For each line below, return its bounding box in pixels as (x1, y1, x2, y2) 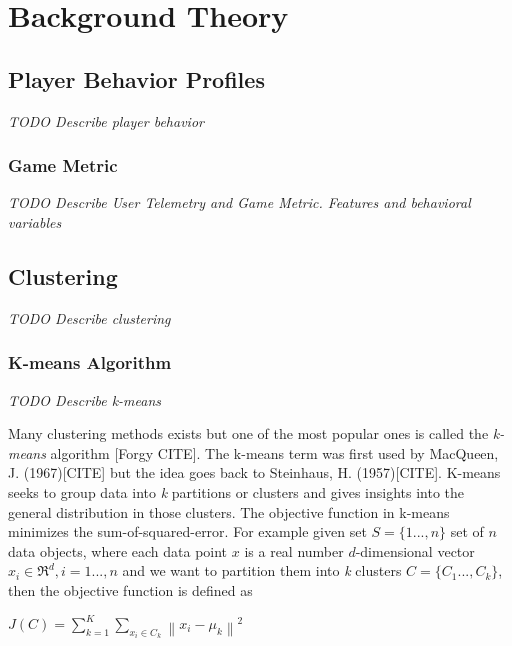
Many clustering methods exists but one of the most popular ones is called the (8, 423, 489, 444)
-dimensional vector (355, 540, 475, 561)
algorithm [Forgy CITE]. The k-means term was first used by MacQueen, (50, 442, 499, 463)
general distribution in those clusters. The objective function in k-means (8, 501, 450, 522)
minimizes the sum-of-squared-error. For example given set (8, 521, 367, 542)
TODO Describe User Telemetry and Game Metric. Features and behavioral (8, 192, 471, 213)
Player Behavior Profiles (8, 63, 265, 94)
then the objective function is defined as (8, 579, 253, 600)
